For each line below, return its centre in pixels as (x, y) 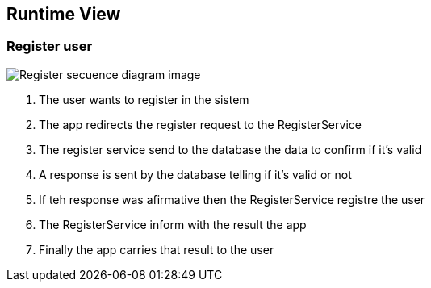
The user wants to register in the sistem (144, 99)
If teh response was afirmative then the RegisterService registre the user (232, 199)
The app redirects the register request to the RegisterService (200, 124)
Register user (50, 46)
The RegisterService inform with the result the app (173, 224)
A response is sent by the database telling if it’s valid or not (195, 174)
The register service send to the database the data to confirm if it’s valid (230, 149)
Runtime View (64, 14)
